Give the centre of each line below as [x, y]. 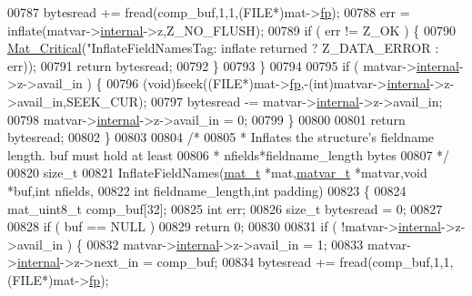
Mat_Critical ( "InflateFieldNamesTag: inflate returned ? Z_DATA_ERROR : [223, 48]
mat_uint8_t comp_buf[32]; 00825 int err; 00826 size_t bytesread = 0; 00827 [225, 208]
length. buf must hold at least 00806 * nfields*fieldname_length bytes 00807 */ [229, 154]
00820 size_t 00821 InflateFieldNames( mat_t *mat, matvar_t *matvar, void [217, 173]
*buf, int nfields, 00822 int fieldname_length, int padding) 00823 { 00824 [207, 190]
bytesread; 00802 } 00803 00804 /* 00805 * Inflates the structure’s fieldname [221, 137]
